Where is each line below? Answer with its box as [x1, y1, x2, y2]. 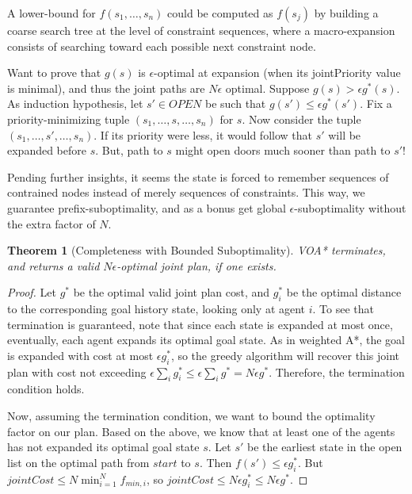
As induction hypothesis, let [7, 95, 143, 112]
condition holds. [7, 381, 85, 397]
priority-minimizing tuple [7, 110, 130, 127]
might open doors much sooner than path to [175, 142, 391, 159]
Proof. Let [7, 284, 56, 301]
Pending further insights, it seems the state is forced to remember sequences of [7, 168, 389, 185]
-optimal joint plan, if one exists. [116, 257, 277, 274]
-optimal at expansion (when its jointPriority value [154, 64, 401, 81]
